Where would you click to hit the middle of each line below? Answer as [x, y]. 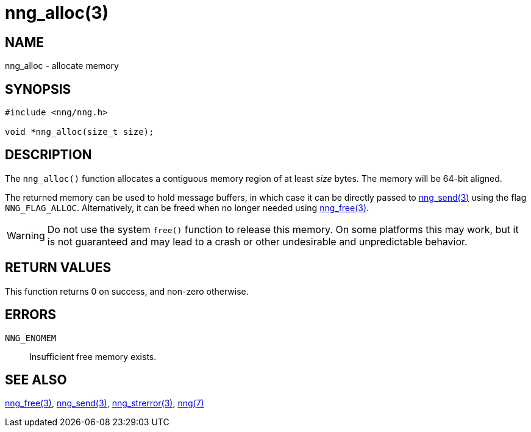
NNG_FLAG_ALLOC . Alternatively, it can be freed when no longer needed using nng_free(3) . [187, 207]
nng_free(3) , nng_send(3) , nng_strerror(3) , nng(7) [105, 403]
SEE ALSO [36, 380]
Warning [26, 235]
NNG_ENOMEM [31, 338]
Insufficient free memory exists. [93, 356]
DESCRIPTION [48, 155]
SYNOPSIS [38, 89]
